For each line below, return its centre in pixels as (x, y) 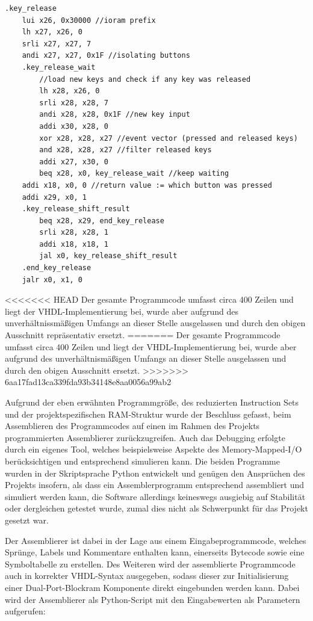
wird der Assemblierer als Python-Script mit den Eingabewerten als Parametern (153, 599)
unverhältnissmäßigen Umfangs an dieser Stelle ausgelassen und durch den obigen (155, 323)
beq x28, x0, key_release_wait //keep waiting (134, 174)
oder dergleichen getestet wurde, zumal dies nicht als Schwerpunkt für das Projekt (156, 508)
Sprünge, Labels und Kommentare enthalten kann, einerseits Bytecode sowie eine (155, 552)
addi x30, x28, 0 (74, 126)
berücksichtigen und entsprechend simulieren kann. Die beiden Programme (143, 461)
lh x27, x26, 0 (52, 32)
